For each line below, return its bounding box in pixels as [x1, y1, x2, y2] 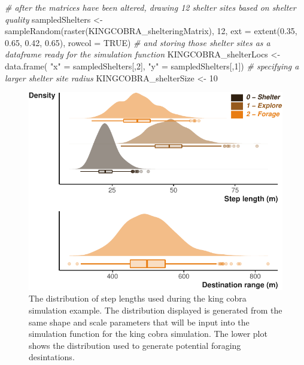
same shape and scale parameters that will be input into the [29, 315, 250, 328]
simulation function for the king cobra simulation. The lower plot [29, 327, 267, 340]
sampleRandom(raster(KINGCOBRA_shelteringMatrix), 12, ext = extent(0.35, [5, 25, 297, 37]
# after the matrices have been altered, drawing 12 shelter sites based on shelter [5, 1, 296, 13]
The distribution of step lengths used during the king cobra [29, 292, 247, 305]
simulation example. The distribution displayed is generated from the [29, 303, 282, 316]
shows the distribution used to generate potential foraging [29, 339, 241, 351]
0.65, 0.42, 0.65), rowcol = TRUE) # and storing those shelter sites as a [5, 36, 270, 48]
